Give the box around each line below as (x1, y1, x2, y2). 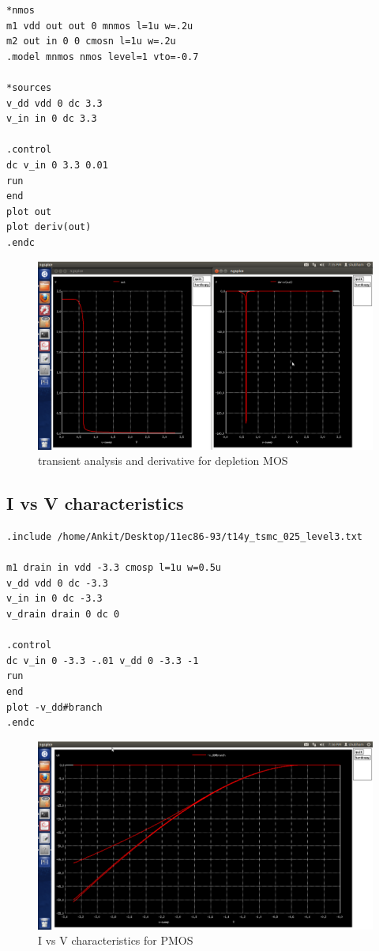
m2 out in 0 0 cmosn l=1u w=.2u (6, 36, 176, 47)
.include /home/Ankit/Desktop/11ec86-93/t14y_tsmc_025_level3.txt (6, 530, 363, 542)
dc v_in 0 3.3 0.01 (6, 159, 108, 171)
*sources (6, 81, 52, 93)
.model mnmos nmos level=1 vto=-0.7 (6, 51, 199, 62)
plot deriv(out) (6, 221, 92, 233)
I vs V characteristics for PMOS (38, 932, 193, 949)
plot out (6, 206, 52, 217)
